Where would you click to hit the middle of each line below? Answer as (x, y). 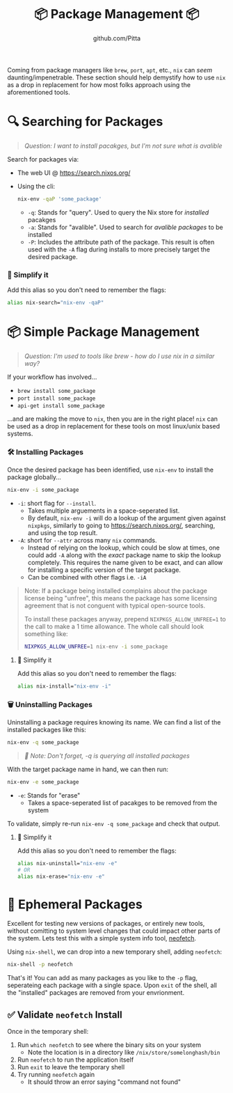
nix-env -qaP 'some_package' (59, 199)
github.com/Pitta (117, 38)
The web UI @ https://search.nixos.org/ (74, 173)
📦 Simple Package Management (103, 332)
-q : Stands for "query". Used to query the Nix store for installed (118, 212)
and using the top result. (63, 533)
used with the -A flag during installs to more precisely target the (119, 249)
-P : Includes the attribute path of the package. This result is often (121, 242)
